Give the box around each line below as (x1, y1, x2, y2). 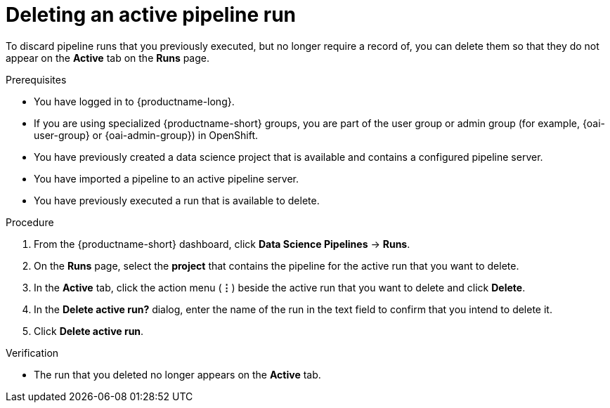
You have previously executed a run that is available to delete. (34, 194, 320, 206)
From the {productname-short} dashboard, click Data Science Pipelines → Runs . (34, 237, 410, 250)
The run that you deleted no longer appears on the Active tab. (34, 368, 321, 381)
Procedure (6, 216, 54, 228)
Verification (6, 346, 59, 359)
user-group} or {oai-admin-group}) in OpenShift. (34, 129, 259, 141)
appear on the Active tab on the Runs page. (6, 51, 210, 64)
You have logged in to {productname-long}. (34, 95, 235, 107)
